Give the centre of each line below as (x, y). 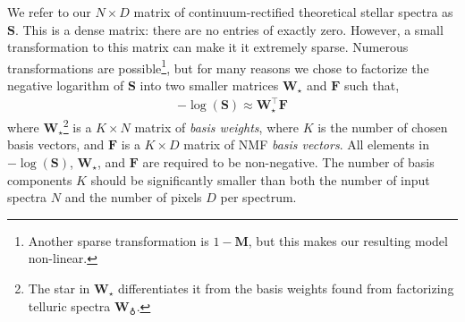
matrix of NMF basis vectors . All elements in (307, 144)
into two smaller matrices (209, 85)
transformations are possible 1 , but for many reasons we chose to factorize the (218, 66)
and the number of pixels (133, 197)
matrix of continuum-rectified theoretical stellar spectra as (293, 12)
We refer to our (49, 12)
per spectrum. (258, 197)
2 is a (77, 126)
